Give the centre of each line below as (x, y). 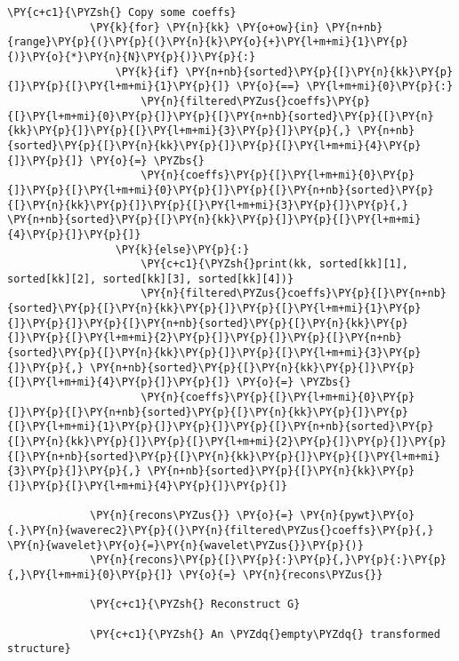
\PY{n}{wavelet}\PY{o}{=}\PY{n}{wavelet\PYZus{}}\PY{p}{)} (185, 545)
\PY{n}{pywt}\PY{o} (358, 516)
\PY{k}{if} (147, 72)
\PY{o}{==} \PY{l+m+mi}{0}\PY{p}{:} (345, 87)
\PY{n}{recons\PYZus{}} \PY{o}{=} (192, 516)
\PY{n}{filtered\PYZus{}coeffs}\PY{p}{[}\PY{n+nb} (294, 294)
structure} (39, 649)
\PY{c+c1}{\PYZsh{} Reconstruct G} (195, 605)
